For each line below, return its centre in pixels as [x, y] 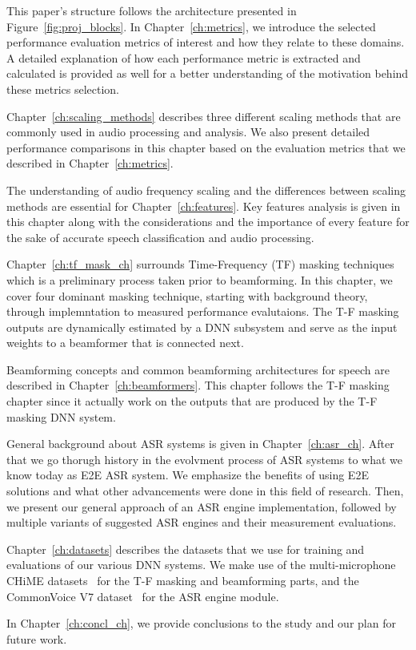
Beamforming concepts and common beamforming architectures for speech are [198, 369]
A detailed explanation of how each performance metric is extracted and [184, 57]
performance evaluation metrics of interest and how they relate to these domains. [206, 42]
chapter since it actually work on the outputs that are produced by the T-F [192, 401]
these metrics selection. [63, 89]
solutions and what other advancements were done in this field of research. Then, [205, 491]
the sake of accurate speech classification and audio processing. [160, 237]
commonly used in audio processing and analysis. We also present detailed [188, 132]
